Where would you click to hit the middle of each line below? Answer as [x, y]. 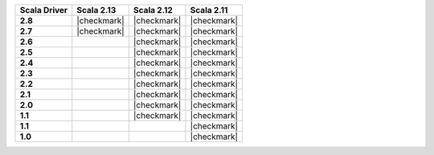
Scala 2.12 [153, 10]
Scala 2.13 [96, 10]
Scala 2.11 [209, 10]
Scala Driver [44, 10]
